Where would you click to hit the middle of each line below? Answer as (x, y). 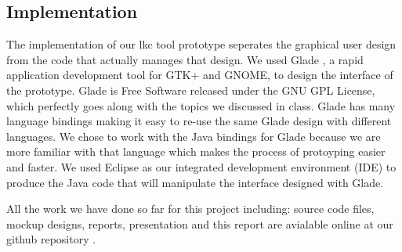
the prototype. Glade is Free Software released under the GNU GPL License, (191, 90)
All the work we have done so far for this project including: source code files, (190, 209)
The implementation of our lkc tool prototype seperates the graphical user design (201, 44)
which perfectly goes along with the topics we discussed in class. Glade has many (201, 105)
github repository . (51, 239)
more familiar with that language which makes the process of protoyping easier (196, 151)
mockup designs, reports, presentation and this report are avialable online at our (200, 223)
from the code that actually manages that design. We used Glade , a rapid (185, 59)
